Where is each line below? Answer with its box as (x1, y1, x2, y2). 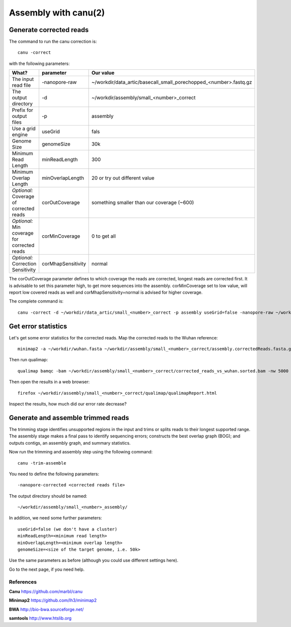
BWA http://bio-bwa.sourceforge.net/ (9, 606, 84, 612)
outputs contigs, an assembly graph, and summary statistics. (9, 440, 131, 446)
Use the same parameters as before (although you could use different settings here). (9, 558, 178, 563)
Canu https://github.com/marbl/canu (9, 588, 82, 594)
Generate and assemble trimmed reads (9, 414, 129, 422)
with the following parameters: (9, 61, 70, 66)
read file (12, 82, 31, 89)
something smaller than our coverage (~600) (91, 199, 194, 206)
